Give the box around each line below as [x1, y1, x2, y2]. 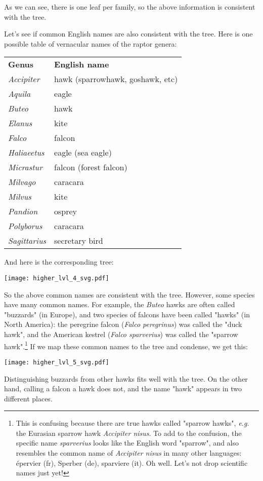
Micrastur [8, 161, 42, 173]
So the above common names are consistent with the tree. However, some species [4, 289, 255, 300]
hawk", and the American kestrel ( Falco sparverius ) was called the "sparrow [4, 329, 238, 339]
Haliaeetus [8, 146, 45, 159]
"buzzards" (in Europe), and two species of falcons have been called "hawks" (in [4, 309, 250, 319]
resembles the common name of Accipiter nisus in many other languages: [16, 448, 242, 458]
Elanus [8, 117, 32, 129]
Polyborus [8, 220, 42, 232]
